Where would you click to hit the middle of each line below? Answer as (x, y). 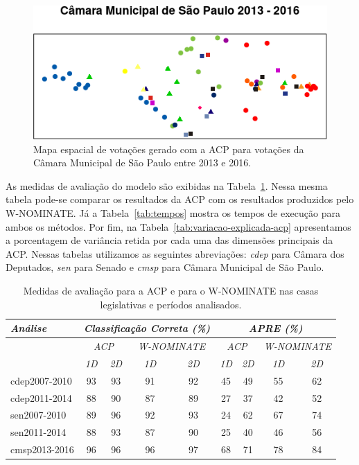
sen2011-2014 (38, 432)
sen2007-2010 (38, 415)
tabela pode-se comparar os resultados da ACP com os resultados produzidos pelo (180, 199)
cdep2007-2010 (41, 380)
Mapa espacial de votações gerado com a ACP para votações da (169, 149)
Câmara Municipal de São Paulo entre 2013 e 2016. (142, 163)
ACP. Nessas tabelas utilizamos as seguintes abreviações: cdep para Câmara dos (175, 253)
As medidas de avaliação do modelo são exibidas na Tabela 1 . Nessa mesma (167, 185)
